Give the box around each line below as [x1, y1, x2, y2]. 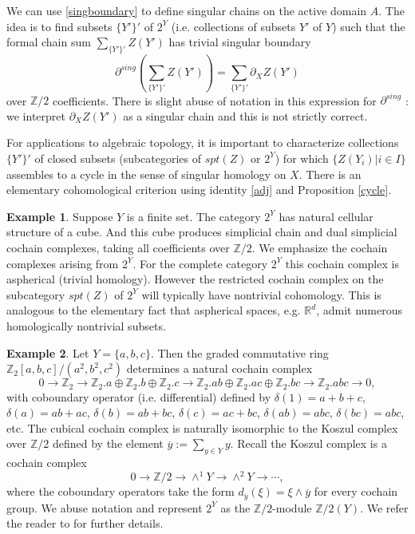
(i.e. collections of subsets [171, 18, 296, 34]
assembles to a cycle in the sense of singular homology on [6, 165, 287, 182]
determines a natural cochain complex [126, 360, 313, 377]
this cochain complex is [285, 255, 399, 271]
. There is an [298, 165, 362, 182]
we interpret [6, 107, 65, 124]
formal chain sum [6, 34, 91, 50]
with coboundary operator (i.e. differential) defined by [6, 388, 271, 405]
